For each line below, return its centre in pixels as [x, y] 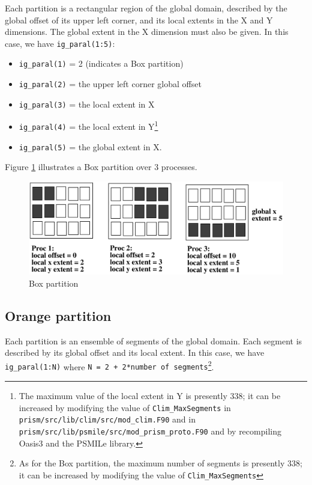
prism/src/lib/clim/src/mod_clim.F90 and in [107, 419]
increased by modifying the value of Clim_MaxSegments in [125, 407]
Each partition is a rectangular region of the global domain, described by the [146, 8]
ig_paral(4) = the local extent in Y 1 [88, 126]
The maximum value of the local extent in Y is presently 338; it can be [150, 396]
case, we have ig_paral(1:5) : [60, 43]
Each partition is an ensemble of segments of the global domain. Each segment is [154, 340]
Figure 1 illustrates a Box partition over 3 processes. [101, 167]
